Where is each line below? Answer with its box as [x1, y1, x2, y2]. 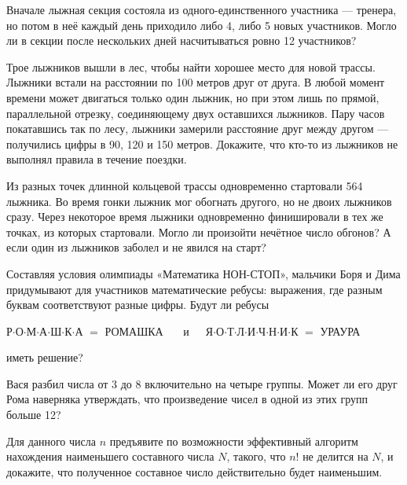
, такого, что [226, 448, 286, 465]
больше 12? [6, 406, 61, 423]
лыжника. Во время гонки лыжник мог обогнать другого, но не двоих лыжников [6, 193, 392, 209]
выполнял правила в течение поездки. [6, 151, 187, 167]
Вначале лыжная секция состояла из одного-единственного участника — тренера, [6, 2, 397, 17]
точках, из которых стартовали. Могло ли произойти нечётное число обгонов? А [6, 223, 391, 240]
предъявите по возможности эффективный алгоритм [109, 432, 358, 449]
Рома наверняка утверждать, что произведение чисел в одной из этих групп [6, 391, 368, 407]
